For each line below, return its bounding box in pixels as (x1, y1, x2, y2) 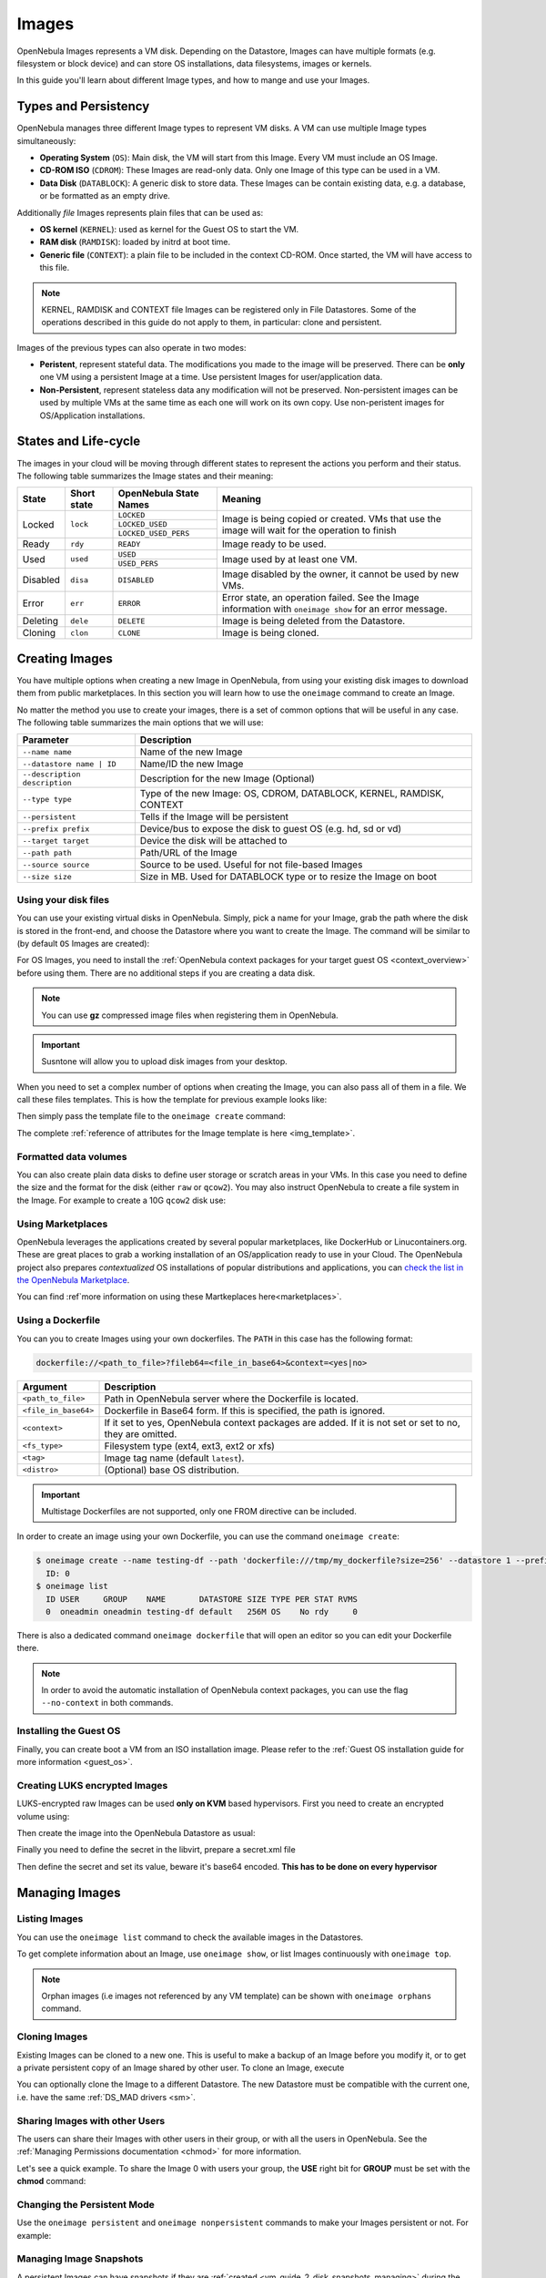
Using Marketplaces (16, 1217, 108, 1230)
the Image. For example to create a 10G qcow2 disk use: (16, 1195, 227, 1206)
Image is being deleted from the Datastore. (221, 615, 406, 628)
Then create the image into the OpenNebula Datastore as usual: (16, 1827, 256, 1838)
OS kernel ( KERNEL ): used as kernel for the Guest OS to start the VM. (39, 223, 299, 234)
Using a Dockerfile (16, 1314, 100, 1327)
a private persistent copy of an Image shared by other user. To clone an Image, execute (16, 2062, 345, 2073)
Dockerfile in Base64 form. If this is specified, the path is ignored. (104, 1404, 386, 1417)
